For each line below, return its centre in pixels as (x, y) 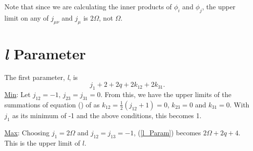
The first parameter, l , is (41, 77)
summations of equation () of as (52, 104)
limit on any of (27, 17)
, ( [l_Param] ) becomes (167, 132)
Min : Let (18, 94)
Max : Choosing (27, 132)
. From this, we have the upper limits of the (166, 94)
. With (240, 104)
